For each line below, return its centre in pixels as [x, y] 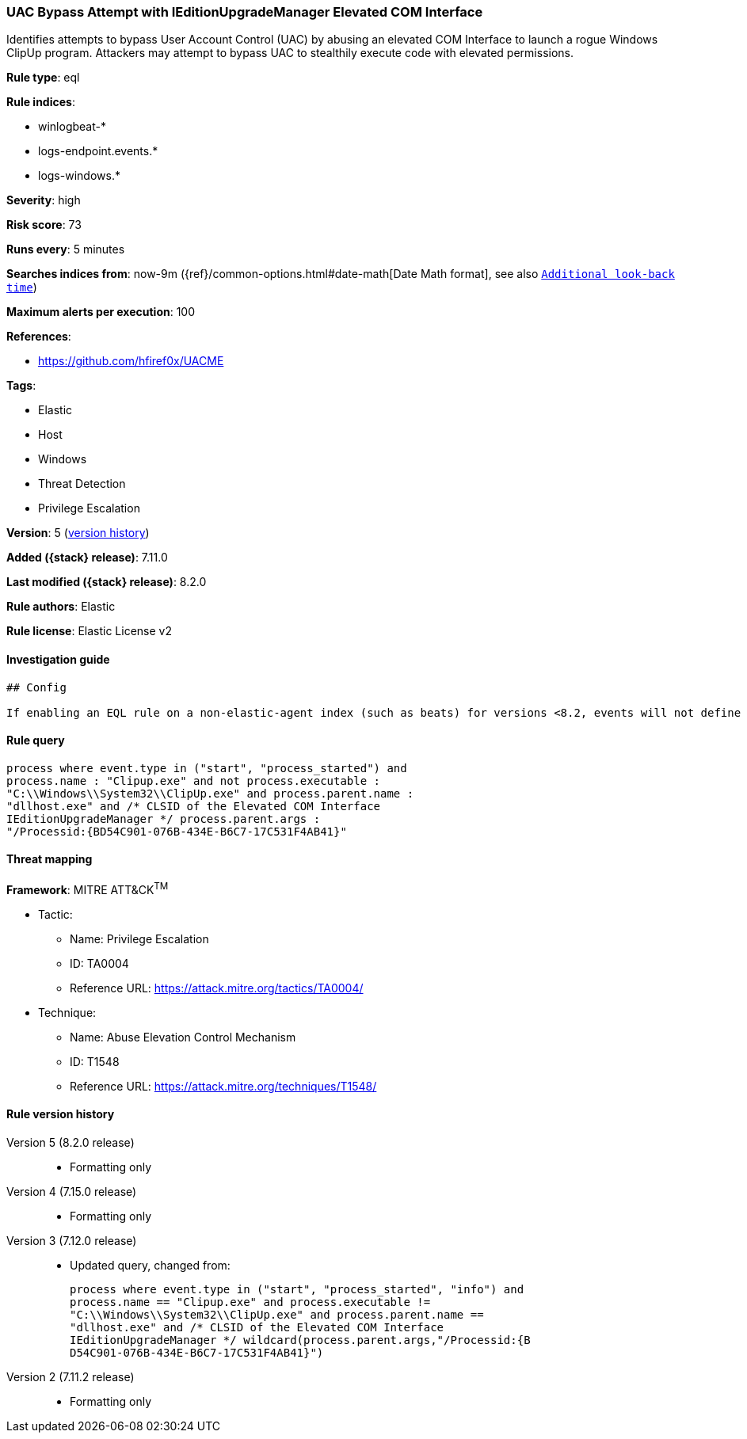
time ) [22, 287]
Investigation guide [58, 659]
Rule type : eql [43, 78]
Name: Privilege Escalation [139, 938]
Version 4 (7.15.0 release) [72, 1191]
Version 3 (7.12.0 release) [72, 1240]
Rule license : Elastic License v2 [89, 631]
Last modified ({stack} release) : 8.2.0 [107, 582]
